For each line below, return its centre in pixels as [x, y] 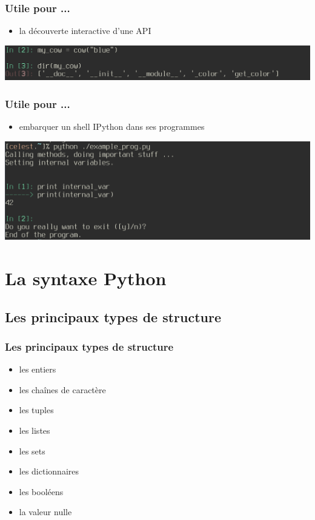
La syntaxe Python [86, 278]
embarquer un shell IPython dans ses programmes [112, 127]
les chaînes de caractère [62, 389]
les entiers [38, 369]
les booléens [41, 491]
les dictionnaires [49, 471]
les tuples [36, 410]
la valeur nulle [45, 512]
